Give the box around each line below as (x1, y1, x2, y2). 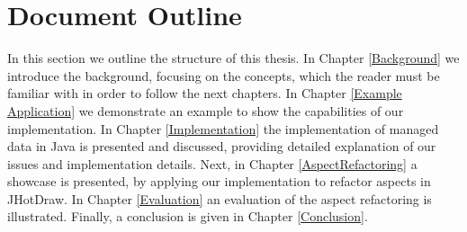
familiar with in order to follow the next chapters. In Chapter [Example (7, 84, 402, 103)
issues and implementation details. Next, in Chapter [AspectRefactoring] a (7, 154, 418, 173)
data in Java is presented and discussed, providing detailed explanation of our (7, 137, 436, 156)
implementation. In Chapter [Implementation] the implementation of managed (7, 119, 439, 138)
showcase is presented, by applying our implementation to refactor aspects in (7, 172, 431, 191)
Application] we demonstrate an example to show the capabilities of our (7, 101, 404, 120)
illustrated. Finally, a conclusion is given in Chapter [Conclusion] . (7, 207, 368, 226)
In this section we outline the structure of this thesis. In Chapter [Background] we (7, 49, 460, 67)
